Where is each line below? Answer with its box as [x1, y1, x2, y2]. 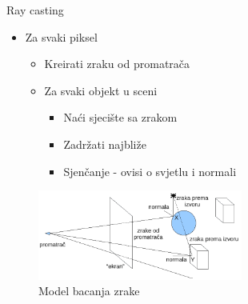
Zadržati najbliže [63, 135, 146, 152]
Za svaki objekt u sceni [44, 82, 158, 98]
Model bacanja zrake [38, 282, 140, 299]
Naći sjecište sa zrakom [63, 109, 178, 126]
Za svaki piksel [25, 28, 98, 45]
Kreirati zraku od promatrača [44, 55, 190, 72]
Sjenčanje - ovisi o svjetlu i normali [63, 162, 237, 179]
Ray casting [6, 2, 64, 18]
